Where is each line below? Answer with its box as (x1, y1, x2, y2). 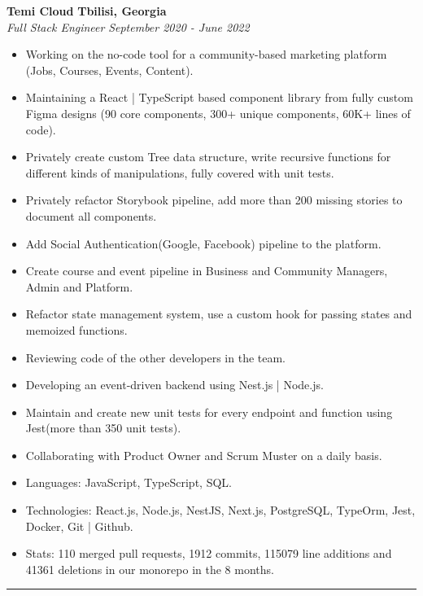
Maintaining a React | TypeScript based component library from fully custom (25, 89, 413, 106)
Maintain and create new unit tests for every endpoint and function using (25, 403, 393, 420)
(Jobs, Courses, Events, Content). (25, 61, 194, 78)
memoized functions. (25, 321, 128, 338)
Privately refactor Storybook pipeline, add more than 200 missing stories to (25, 191, 403, 208)
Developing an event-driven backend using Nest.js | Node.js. (25, 376, 324, 393)
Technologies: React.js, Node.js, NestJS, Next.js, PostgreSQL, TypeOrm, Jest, (25, 502, 416, 519)
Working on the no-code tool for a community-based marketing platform (25, 46, 387, 63)
